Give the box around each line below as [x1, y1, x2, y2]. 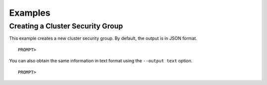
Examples [9, 7, 50, 18]
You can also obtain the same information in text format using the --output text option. [9, 58, 193, 64]
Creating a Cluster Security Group [9, 22, 123, 30]
